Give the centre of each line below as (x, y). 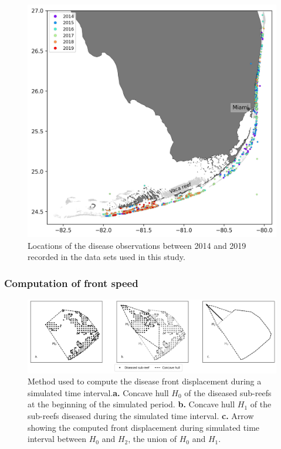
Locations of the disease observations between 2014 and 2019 (137, 245)
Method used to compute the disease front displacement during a (145, 381)
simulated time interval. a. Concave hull (98, 392)
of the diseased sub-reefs (228, 392)
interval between (57, 439)
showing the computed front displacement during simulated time (144, 427)
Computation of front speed (71, 283)
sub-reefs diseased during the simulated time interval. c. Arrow (141, 416)
